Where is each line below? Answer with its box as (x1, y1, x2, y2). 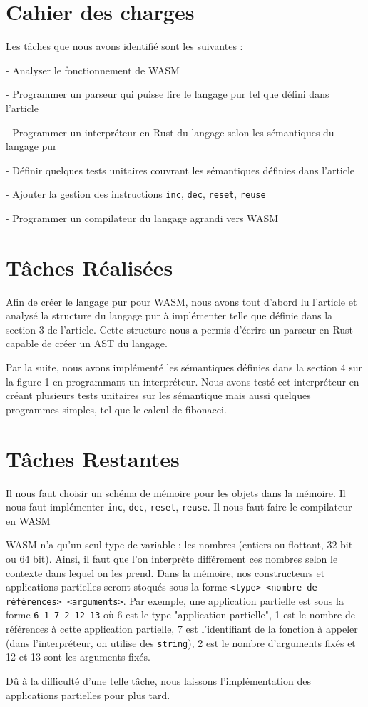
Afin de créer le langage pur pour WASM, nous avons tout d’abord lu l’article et (6, 294, 357, 309)
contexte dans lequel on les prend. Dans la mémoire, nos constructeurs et (6, 565, 325, 580)
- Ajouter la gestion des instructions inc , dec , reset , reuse (6, 186, 266, 201)
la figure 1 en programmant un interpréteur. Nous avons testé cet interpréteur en (6, 373, 359, 388)
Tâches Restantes (6, 443, 180, 473)
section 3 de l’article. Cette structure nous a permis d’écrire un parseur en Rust (6, 321, 354, 336)
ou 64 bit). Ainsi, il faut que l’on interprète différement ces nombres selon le (6, 551, 338, 566)
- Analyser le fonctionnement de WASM (6, 62, 180, 77)
